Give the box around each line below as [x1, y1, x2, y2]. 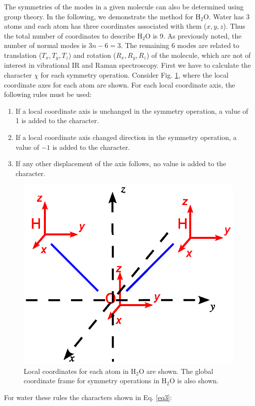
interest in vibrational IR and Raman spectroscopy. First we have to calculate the [4, 60, 251, 70]
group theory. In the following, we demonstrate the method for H [4, 11, 201, 21]
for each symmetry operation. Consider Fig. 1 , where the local [40, 70, 229, 80]
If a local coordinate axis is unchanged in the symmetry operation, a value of [15, 105, 249, 116]
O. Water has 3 [203, 11, 250, 21]
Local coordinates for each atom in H [24, 365, 136, 376]
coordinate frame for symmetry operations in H [24, 375, 167, 386]
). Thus [223, 21, 246, 31]
